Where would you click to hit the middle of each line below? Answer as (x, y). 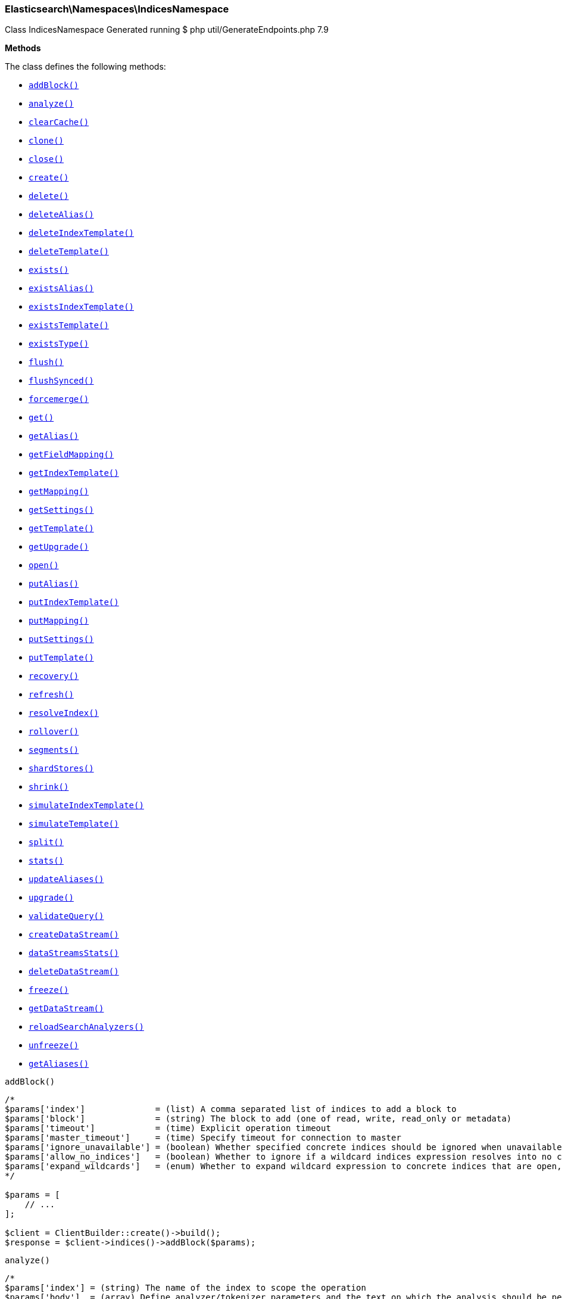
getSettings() (61, 510)
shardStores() (61, 769)
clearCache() (59, 122)
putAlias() (54, 584)
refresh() (51, 695)
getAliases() (59, 1064)
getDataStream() (66, 1009)
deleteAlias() (61, 215)
